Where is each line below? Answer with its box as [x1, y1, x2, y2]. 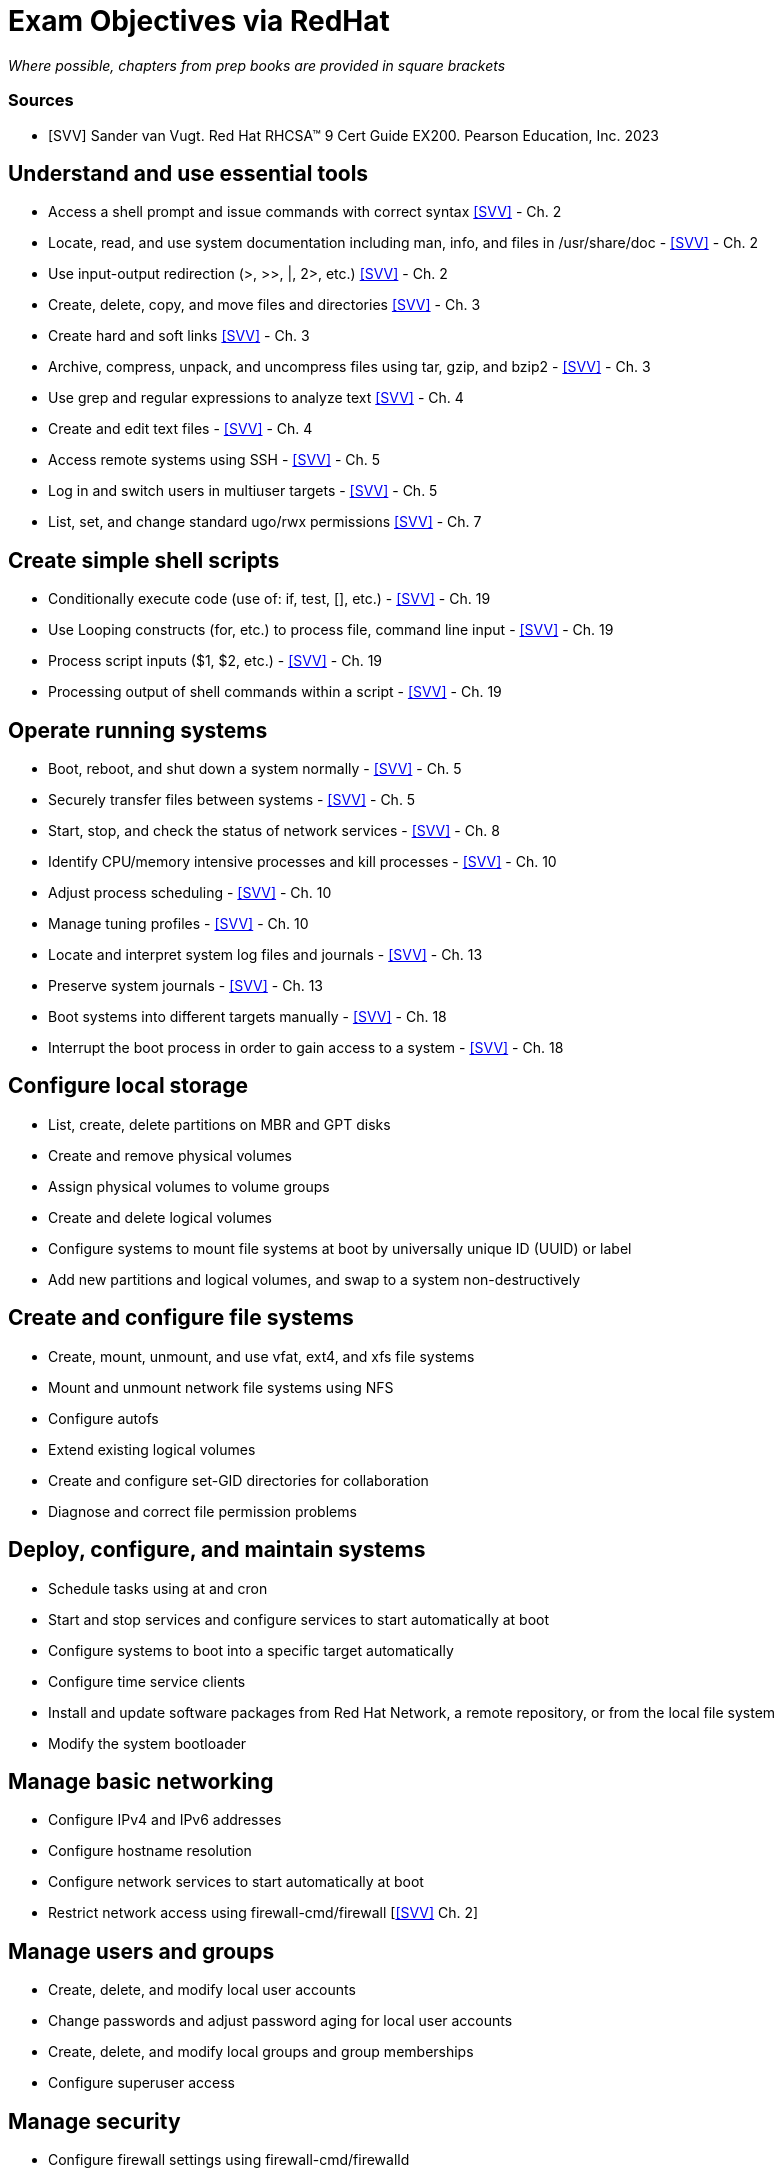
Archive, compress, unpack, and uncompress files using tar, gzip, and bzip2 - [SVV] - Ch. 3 [48, 358, 651, 376]
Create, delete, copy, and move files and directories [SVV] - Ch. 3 [48, 296, 481, 314]
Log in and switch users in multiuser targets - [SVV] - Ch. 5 [48, 482, 438, 500]
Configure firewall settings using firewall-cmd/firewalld [48, 2151, 410, 2169]
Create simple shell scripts [8, 547, 280, 573]
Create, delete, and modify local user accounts [48, 1981, 356, 1999]
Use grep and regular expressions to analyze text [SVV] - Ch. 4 [48, 389, 464, 407]
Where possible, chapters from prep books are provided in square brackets [8, 56, 506, 74]
